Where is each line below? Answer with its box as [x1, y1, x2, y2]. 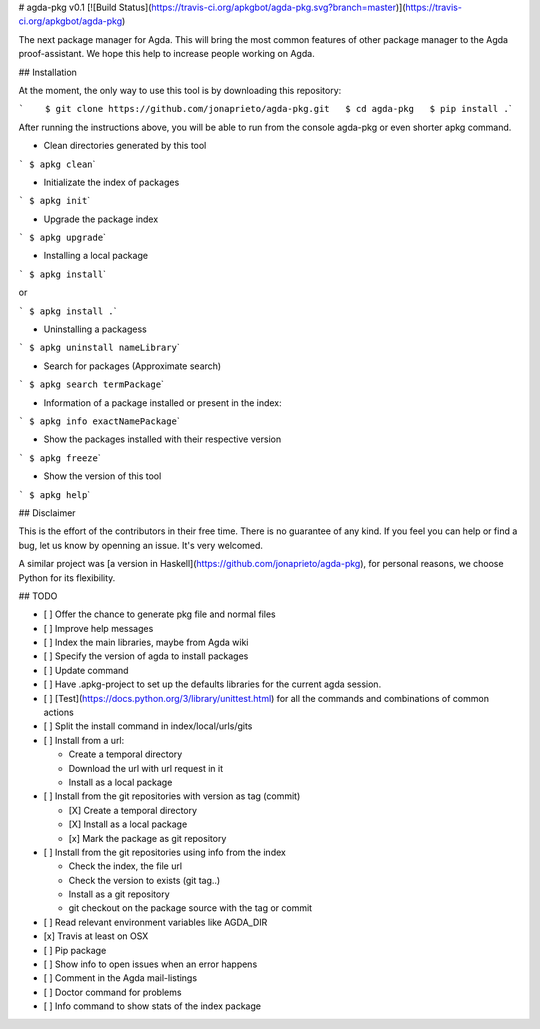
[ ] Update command [43, 664, 129, 676]
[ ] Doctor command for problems [43, 986, 182, 998]
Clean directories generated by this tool [43, 140, 207, 152]
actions [43, 706, 74, 719]
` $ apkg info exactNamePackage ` [18, 415, 180, 427]
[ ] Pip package [43, 944, 107, 956]
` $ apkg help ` [18, 488, 91, 500]
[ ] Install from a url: [43, 734, 125, 746]
